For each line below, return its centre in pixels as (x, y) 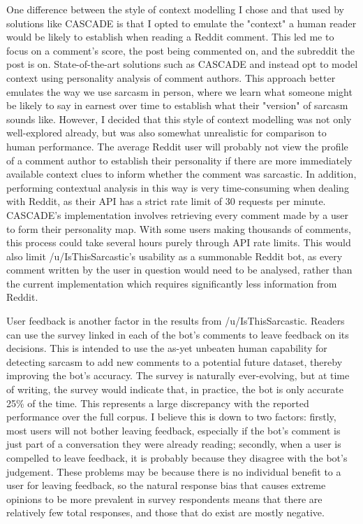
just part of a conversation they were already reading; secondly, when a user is (174, 444)
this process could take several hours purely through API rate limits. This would (179, 242)
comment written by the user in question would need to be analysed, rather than (179, 270)
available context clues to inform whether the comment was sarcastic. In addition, (181, 174)
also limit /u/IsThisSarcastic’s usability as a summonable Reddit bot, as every (175, 256)
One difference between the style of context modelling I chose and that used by (175, 9)
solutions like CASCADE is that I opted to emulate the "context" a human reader (181, 23)
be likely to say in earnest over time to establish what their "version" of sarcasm (177, 105)
